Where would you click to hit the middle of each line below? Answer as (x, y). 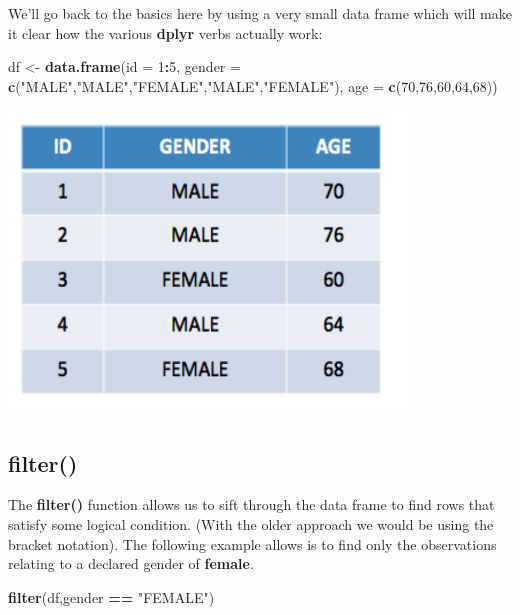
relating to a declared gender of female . (131, 563)
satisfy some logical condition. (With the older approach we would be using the (251, 523)
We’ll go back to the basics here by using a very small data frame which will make (260, 13)
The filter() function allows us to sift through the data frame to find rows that (251, 504)
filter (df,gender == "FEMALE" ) (111, 596)
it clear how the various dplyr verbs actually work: (165, 32)
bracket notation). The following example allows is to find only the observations (252, 543)
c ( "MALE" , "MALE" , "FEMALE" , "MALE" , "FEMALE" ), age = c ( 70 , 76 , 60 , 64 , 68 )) (253, 85)
